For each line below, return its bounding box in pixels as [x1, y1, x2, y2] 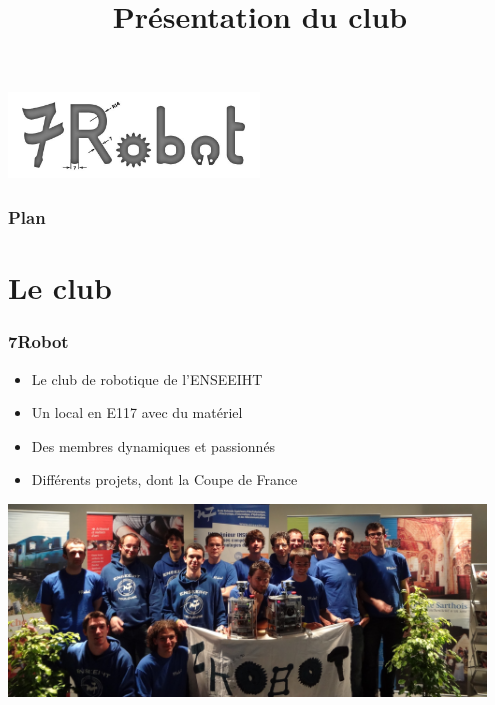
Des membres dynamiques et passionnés [31, 435, 276, 456]
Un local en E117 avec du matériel [31, 402, 243, 423]
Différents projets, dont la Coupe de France [31, 469, 298, 490]
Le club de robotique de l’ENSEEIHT [31, 368, 263, 389]
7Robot [8, 329, 69, 354]
